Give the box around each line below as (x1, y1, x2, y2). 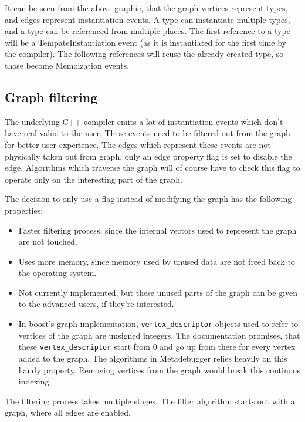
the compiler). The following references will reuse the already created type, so (5, 48, 284, 60)
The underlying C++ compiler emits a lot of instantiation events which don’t (5, 115, 283, 127)
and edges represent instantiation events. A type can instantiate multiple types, (5, 13, 290, 25)
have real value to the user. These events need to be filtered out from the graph (5, 127, 290, 139)
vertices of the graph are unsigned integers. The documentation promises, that (18, 329, 300, 341)
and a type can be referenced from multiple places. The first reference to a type (5, 25, 290, 37)
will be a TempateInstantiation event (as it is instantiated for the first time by (5, 36, 286, 48)
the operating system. (18, 266, 97, 279)
